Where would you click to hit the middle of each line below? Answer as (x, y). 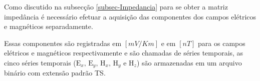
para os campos (222, 43)
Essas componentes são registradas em (63, 43)
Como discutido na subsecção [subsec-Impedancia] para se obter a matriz (116, 6)
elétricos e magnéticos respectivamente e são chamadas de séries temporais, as (124, 53)
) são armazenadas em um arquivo (189, 62)
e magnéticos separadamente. (49, 26)
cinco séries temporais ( (40, 62)
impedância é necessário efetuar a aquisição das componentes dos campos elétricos (130, 16)
